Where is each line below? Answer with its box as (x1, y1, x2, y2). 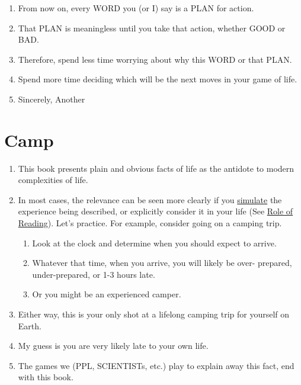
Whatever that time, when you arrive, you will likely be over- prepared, (32, 256, 292, 269)
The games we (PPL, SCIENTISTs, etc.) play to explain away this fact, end (18, 359, 294, 371)
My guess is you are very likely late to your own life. (18, 339, 209, 352)
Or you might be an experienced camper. (32, 288, 181, 300)
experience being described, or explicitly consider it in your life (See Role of (18, 205, 293, 217)
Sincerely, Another (18, 92, 85, 105)
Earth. (18, 319, 41, 332)
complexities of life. (18, 174, 88, 186)
